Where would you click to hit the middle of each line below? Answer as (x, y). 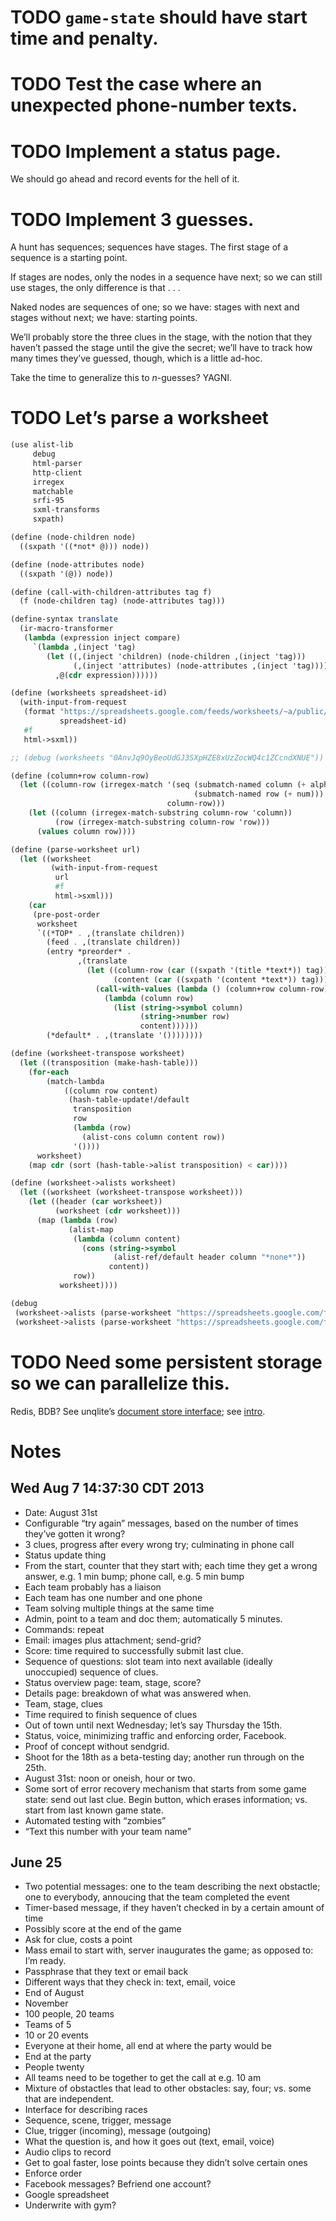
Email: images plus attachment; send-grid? (113, 1640)
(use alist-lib (42, 445)
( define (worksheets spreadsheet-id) (89, 693)
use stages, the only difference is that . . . (95, 288)
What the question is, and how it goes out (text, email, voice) (149, 2142)
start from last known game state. (94, 1810)
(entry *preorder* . (89, 952)
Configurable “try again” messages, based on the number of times (161, 1523)
